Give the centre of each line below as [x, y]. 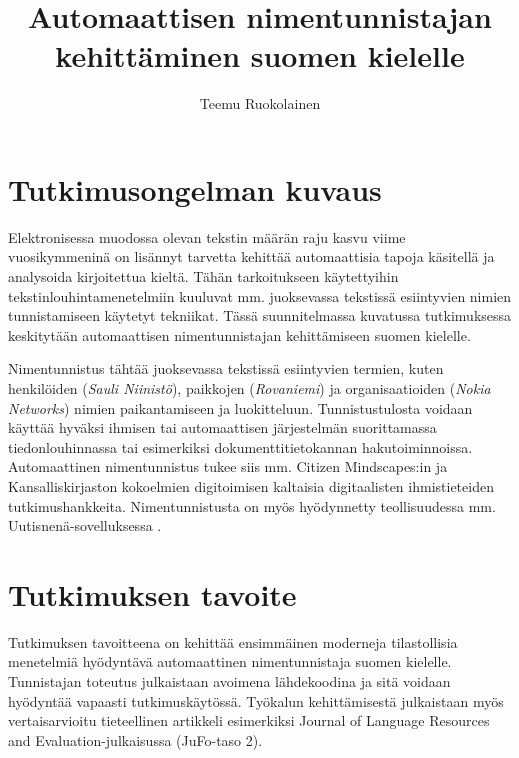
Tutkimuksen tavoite [152, 593]
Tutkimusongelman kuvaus [195, 188]
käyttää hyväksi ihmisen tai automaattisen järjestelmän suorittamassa [222, 427]
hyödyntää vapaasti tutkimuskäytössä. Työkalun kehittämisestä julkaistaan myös [256, 700]
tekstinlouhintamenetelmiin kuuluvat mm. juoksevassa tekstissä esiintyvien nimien [260, 295]
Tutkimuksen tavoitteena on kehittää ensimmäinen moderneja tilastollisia [233, 641]
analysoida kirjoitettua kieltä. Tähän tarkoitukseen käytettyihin [203, 276]
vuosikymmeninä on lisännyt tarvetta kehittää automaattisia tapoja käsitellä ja [251, 256]
